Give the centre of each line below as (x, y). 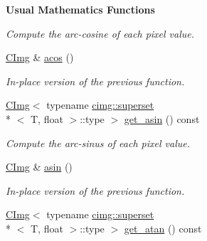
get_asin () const (162, 118)
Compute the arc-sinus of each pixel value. (98, 143)
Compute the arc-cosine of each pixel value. (100, 33)
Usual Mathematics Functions (80, 9)
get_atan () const (163, 228)
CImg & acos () (40, 57)
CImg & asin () (39, 167)
